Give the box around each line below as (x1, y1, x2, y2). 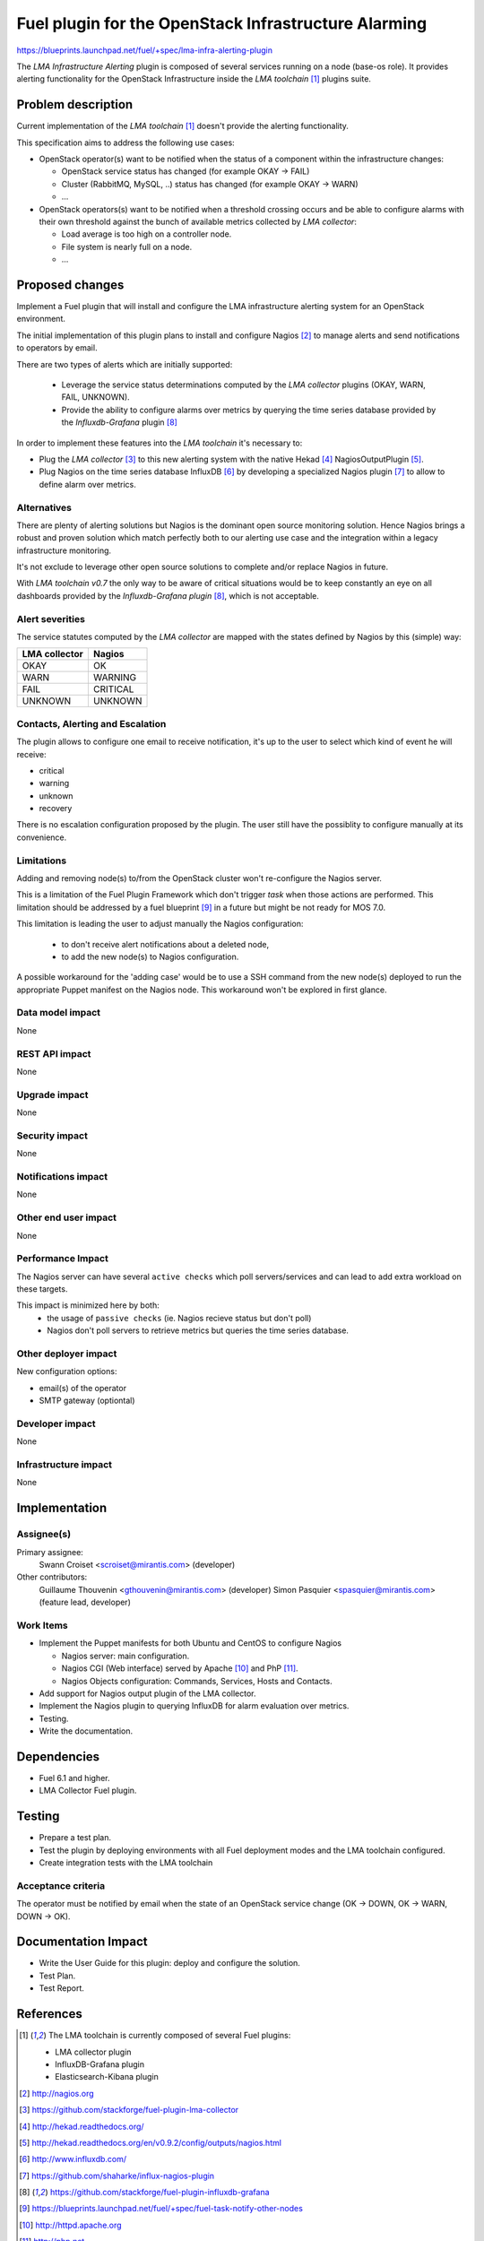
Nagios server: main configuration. (61, 1650, 190, 1661)
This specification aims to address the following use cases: (16, 137, 235, 148)
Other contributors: (16, 1571, 88, 1582)
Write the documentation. (39, 1726, 134, 1736)
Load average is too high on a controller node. (61, 229, 232, 239)
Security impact (16, 1129, 89, 1142)
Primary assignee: (16, 1546, 84, 1557)
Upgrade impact (16, 1088, 89, 1101)
